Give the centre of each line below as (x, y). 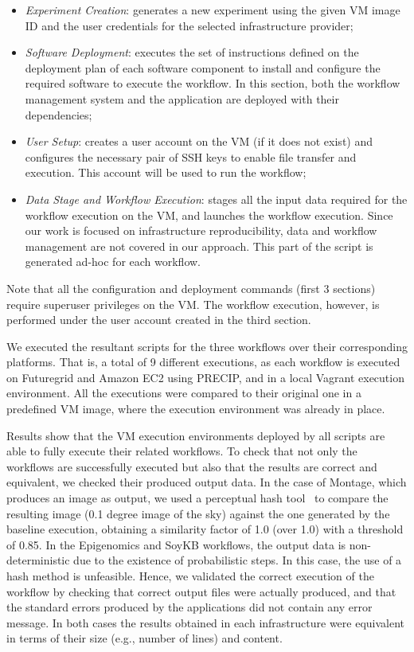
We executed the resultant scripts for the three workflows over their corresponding (207, 346)
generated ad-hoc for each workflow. (113, 262)
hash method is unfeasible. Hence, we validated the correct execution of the (190, 576)
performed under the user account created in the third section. (159, 320)
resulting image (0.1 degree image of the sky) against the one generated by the (198, 513)
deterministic (38, 560)
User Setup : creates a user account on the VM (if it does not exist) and (199, 141)
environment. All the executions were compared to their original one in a (184, 393)
